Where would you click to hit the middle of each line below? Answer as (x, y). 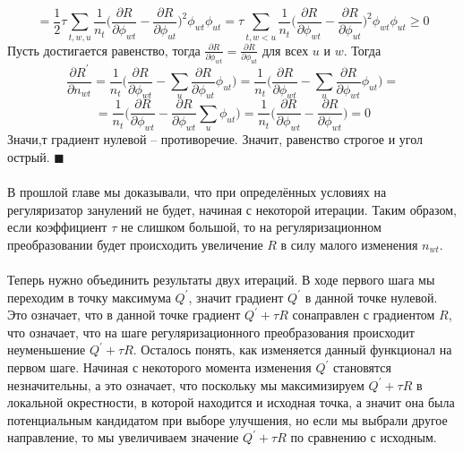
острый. (29, 156)
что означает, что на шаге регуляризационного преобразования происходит (211, 332)
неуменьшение (47, 350)
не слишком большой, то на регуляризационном (251, 227)
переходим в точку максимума (89, 297)
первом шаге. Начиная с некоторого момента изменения (159, 367)
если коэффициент (57, 227)
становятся (362, 367)
